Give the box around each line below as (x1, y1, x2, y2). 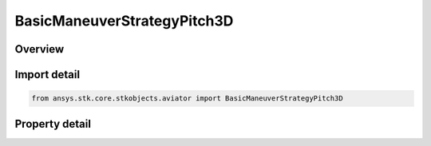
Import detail (14, 68, 80, 81)
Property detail (14, 116, 92, 131)
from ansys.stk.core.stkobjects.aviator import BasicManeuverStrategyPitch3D (31, 94, 343, 103)
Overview (14, 42, 65, 56)
